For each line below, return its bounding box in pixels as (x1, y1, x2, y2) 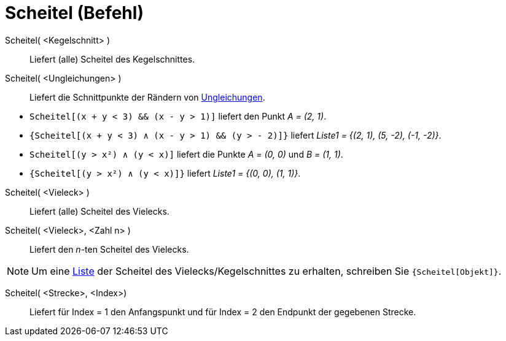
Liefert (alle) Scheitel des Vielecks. (29, 205, 169, 216)
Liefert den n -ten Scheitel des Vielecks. (29, 243, 189, 255)
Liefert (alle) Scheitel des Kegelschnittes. (29, 53, 195, 64)
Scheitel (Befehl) (5, 2, 144, 23)
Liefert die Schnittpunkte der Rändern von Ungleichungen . (29, 91, 265, 102)
